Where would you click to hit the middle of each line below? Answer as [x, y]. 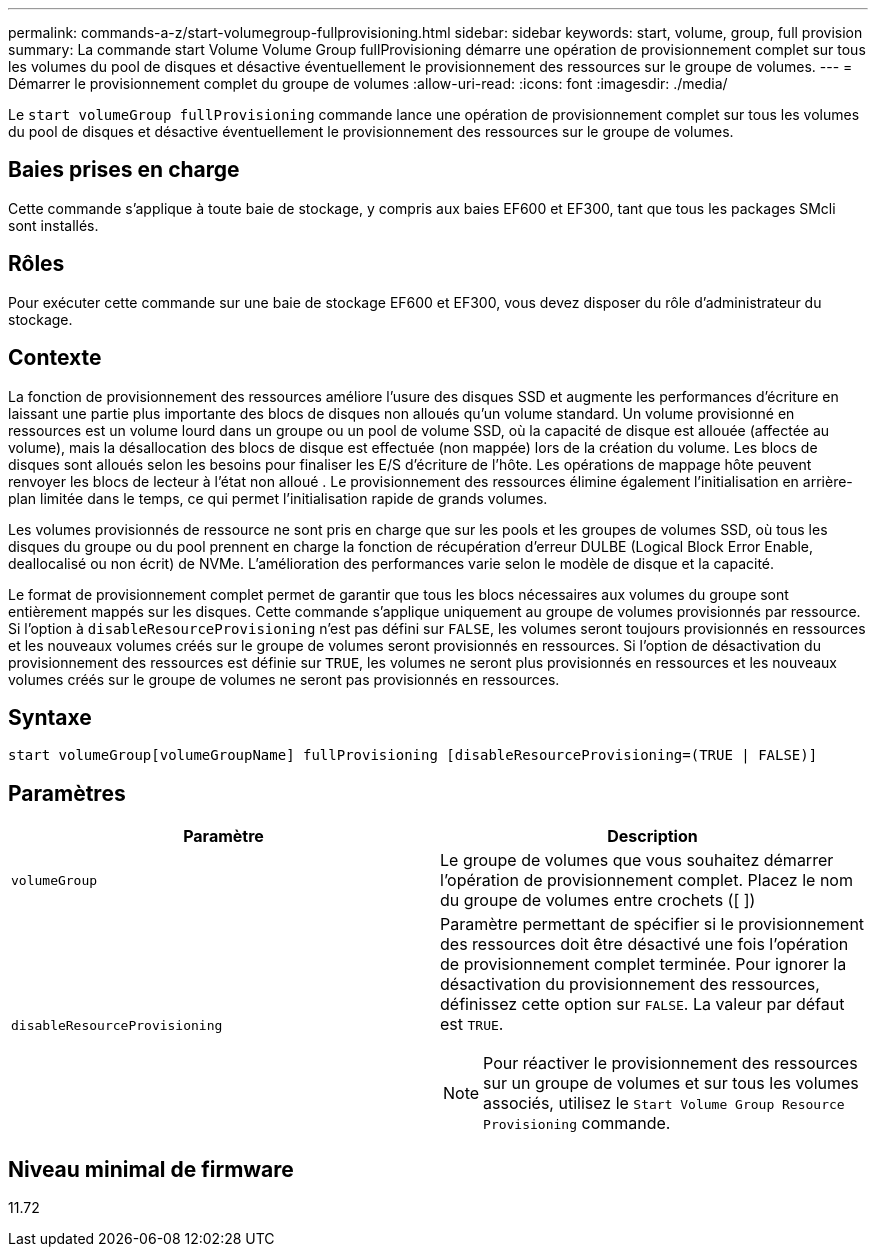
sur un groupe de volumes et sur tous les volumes [671, 1083]
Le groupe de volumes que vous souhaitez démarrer [637, 860]
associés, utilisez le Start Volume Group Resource [664, 1103]
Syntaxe [50, 717]
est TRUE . [472, 1024]
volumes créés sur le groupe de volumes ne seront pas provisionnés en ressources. [284, 679]
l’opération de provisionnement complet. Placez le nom [646, 880]
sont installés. [53, 225]
